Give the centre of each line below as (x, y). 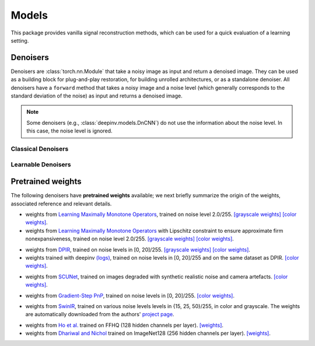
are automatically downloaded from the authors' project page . (100, 314)
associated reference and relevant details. (61, 204)
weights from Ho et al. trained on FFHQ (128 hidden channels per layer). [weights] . (125, 325)
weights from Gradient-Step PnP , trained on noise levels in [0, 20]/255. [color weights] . (130, 295)
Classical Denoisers (40, 149)
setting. (20, 40)
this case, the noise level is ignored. (70, 131)
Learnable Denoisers (41, 165)
